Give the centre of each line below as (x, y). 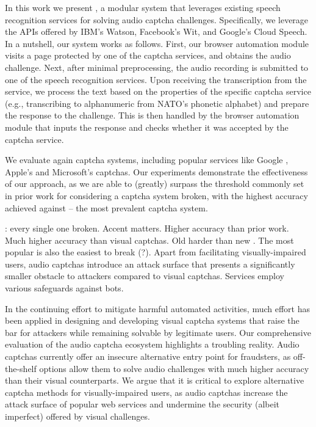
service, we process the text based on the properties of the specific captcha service (158, 91)
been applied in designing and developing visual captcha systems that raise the (152, 320)
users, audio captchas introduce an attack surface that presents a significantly (150, 264)
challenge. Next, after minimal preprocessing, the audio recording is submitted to (157, 67)
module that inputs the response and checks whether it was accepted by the (147, 127)
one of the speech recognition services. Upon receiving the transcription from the (156, 79)
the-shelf (21, 368)
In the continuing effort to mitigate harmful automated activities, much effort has (157, 308)
